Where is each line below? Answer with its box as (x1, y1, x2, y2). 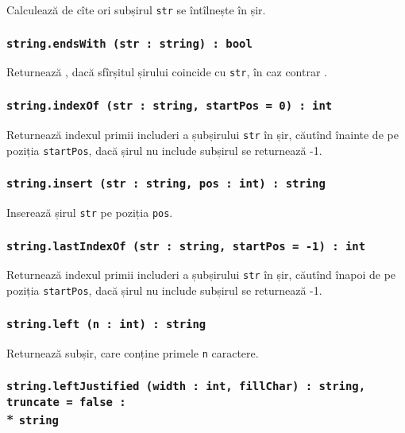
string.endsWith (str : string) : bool (6, 37, 253, 50)
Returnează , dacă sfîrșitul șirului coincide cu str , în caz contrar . (6, 64, 327, 80)
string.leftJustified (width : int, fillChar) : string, (6, 380, 366, 393)
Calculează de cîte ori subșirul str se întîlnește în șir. (6, 2, 266, 17)
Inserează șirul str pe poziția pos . (6, 203, 173, 220)
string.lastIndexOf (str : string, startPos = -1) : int (6, 239, 366, 253)
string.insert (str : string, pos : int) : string (6, 177, 326, 191)
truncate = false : (6, 395, 126, 408)
